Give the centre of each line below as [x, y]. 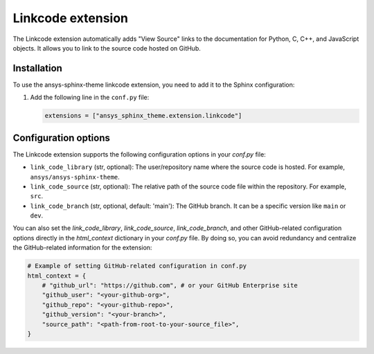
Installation [37, 68]
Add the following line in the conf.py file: [90, 98]
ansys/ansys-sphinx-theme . [75, 177]
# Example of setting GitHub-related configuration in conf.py [137, 266]
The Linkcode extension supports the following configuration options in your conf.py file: [139, 154]
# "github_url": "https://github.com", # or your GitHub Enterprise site [170, 285]
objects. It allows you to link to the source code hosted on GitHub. [107, 48]
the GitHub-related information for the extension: [82, 248]
